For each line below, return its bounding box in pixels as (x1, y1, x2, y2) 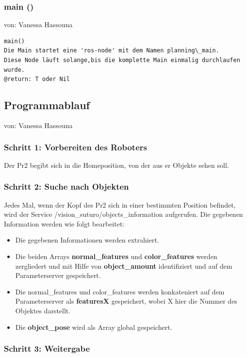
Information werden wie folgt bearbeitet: (4, 218, 125, 228)
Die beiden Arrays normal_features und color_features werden (15, 251, 217, 261)
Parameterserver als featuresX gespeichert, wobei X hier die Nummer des (15, 296, 237, 306)
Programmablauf (4, 97, 90, 113)
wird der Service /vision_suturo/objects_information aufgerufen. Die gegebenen (4, 209, 243, 219)
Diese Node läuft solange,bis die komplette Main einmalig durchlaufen (4, 57, 240, 64)
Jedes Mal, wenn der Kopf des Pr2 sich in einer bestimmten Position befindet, (4, 199, 236, 210)
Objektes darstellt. (15, 305, 71, 315)
